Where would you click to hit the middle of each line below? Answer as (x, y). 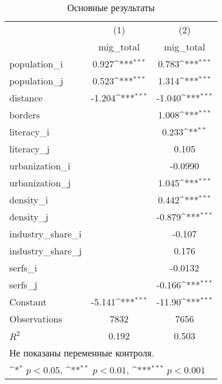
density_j (29, 217)
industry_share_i (46, 234)
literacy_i (30, 132)
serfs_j (23, 285)
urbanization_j (40, 183)
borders (25, 115)
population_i (36, 64)
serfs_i (23, 268)
